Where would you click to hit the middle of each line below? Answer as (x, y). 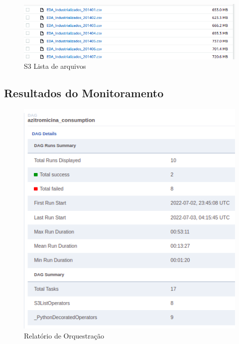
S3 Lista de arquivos (55, 66)
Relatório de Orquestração (64, 335)
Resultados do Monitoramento (84, 93)
